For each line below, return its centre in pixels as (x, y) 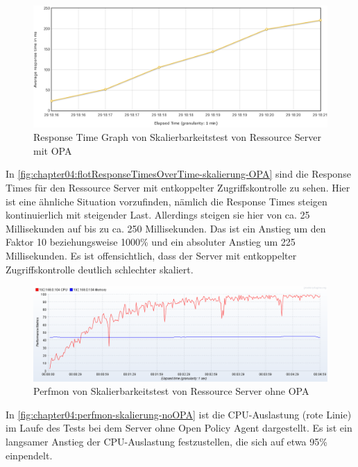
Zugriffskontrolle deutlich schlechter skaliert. (100, 269)
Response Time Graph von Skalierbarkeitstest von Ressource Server (177, 137)
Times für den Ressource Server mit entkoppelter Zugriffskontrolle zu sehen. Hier (178, 187)
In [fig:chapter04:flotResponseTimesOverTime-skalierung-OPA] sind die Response (178, 174)
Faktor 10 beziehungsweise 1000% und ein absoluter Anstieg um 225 (151, 242)
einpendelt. (29, 455)
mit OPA (53, 150)
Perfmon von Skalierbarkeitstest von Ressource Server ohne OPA (171, 391)
